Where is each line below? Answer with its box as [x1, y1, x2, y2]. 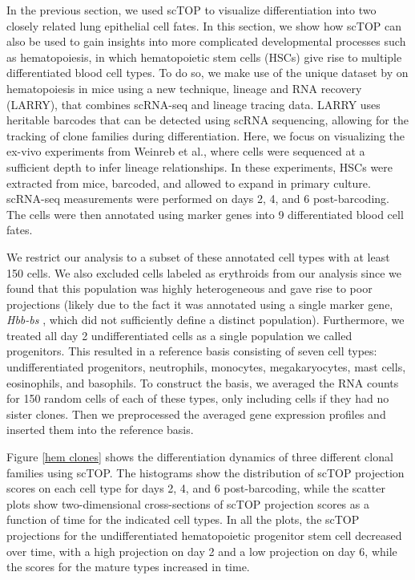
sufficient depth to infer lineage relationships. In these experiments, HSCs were [6, 158, 393, 175]
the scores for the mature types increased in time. [6, 558, 250, 575]
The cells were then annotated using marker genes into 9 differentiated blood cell [6, 205, 404, 222]
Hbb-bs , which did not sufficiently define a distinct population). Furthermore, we [6, 311, 405, 328]
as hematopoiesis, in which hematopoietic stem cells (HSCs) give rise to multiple [6, 48, 402, 65]
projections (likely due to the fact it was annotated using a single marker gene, [6, 295, 393, 312]
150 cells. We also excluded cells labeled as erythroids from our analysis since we [6, 264, 402, 281]
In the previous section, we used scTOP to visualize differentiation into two [6, 2, 377, 18]
